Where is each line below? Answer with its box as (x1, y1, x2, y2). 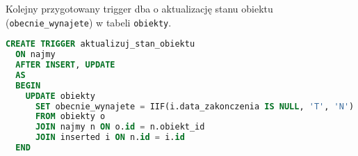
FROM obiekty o (35, 111, 106, 122)
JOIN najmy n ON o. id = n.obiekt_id (35, 122, 205, 132)
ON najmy (15, 49, 56, 60)
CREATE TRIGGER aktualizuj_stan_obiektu (6, 39, 195, 49)
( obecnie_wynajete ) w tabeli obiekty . (6, 15, 172, 29)
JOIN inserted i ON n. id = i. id (35, 132, 185, 143)
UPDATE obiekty (25, 91, 95, 101)
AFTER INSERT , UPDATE (15, 60, 115, 70)
